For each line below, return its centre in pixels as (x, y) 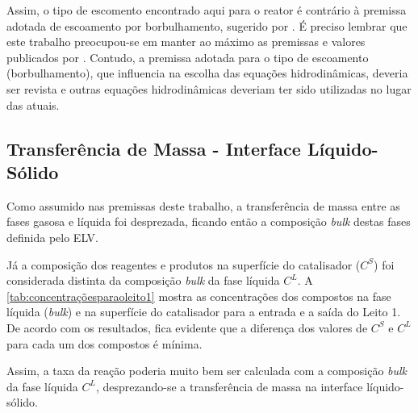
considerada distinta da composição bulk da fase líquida (143, 280)
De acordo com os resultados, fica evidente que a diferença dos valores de (187, 327)
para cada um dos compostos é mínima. (104, 343)
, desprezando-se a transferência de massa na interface (229, 386)
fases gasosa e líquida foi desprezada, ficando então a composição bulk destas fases (209, 221)
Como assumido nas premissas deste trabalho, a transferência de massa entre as (203, 205)
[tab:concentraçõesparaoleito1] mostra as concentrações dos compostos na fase (199, 296)
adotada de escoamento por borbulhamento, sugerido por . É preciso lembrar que (207, 25)
